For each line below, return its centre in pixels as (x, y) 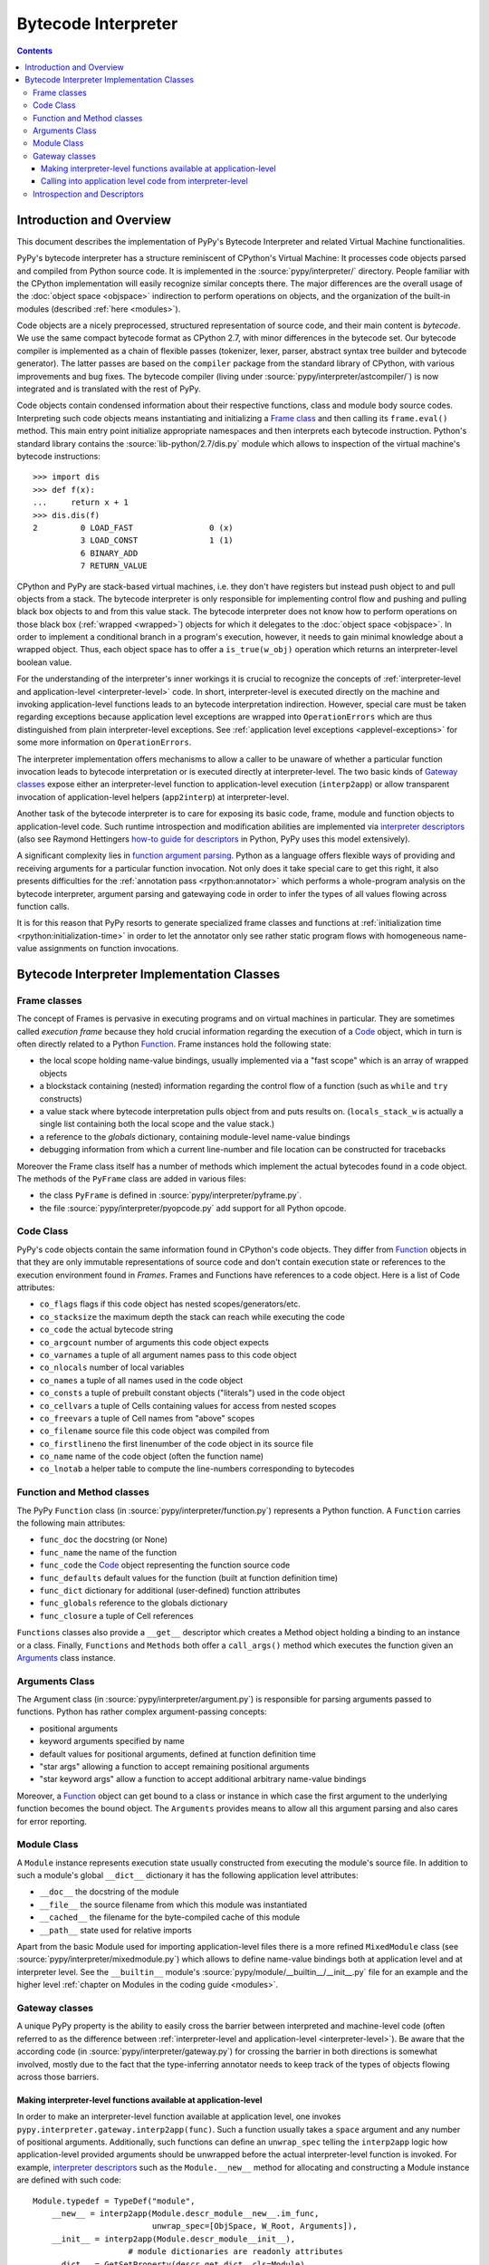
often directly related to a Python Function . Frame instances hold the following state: (174, 1044)
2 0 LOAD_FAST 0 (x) (134, 527)
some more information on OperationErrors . (104, 742)
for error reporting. (52, 1821)
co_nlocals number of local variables (112, 1367)
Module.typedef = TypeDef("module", (114, 2201)
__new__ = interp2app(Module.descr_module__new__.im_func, (185, 2214)
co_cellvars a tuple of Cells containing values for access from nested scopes (188, 1405)
